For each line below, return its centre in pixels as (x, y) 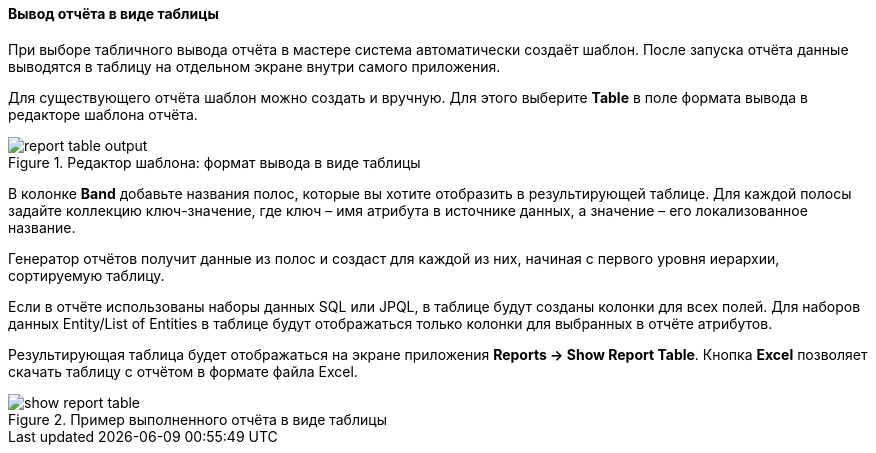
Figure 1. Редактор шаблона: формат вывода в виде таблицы (214, 162)
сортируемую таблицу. (86, 275)
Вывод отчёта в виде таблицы (113, 13)
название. (42, 227)
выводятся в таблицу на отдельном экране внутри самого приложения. (254, 66)
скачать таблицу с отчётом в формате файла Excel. (183, 371)
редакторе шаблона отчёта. (103, 114)
